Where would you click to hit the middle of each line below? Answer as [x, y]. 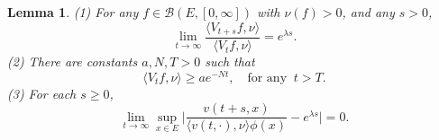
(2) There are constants [73, 61]
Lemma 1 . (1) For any [73, 12]
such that [230, 61]
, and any [368, 12]
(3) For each [42, 93]
